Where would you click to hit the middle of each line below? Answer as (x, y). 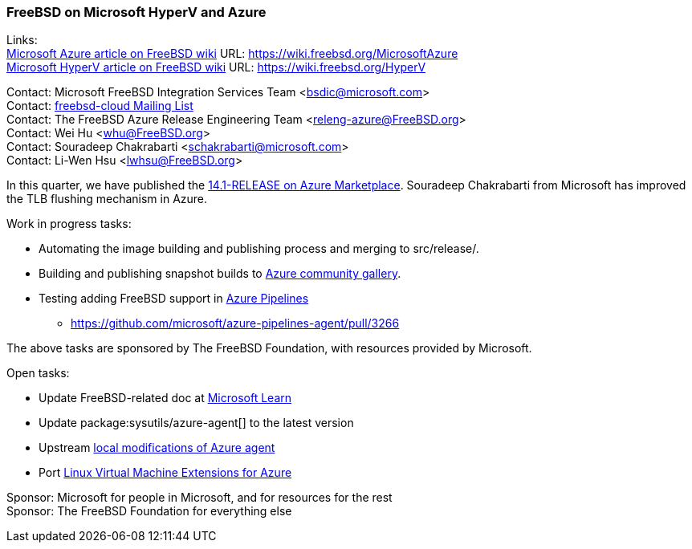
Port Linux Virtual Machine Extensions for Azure (165, 473)
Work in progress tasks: (69, 224)
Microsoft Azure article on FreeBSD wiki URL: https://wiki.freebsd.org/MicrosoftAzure (232, 54)
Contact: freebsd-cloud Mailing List (100, 106)
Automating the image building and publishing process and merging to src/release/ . (259, 249)
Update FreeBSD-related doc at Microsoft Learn (165, 398)
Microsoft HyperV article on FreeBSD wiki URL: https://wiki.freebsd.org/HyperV (216, 67)
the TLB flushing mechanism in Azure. (107, 199)
